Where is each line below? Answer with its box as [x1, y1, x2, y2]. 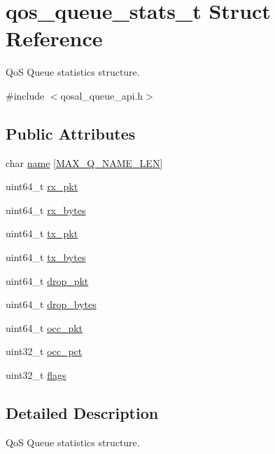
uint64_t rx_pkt [6, 179, 78, 194]
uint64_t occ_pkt [6, 320, 83, 335]
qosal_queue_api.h [60, 88, 143, 102]
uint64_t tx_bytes [6, 250, 86, 265]
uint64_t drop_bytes [6, 297, 97, 312]
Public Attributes [6, 122, 136, 144]
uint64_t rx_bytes [6, 202, 86, 217]
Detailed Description [6, 402, 159, 424]
